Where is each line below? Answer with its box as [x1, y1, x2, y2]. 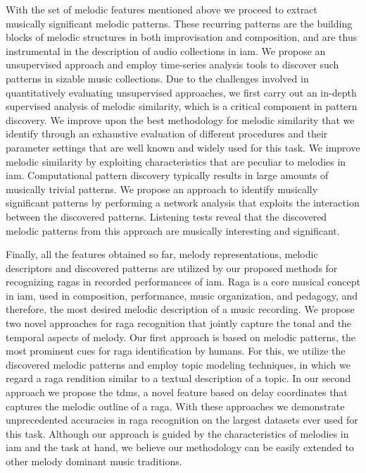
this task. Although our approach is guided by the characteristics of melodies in [6, 426, 349, 441]
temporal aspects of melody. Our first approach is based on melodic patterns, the [6, 329, 355, 344]
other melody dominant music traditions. [6, 454, 182, 468]
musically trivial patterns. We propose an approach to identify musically [6, 181, 318, 196]
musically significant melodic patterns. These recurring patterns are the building [6, 16, 353, 30]
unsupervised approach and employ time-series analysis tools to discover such [6, 57, 339, 72]
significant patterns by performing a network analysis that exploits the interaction [6, 195, 360, 210]
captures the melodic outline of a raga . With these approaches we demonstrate [6, 398, 345, 413]
